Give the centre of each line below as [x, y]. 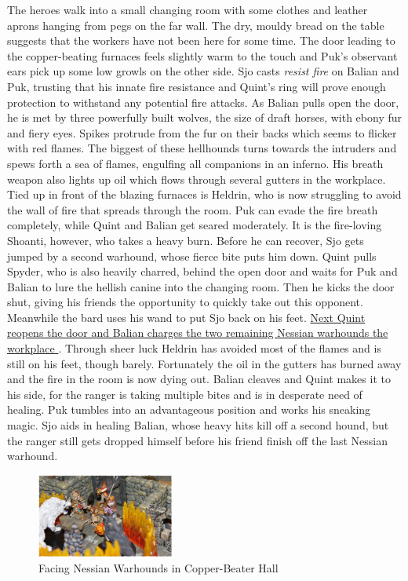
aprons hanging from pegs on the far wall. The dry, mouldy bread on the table [196, 25]
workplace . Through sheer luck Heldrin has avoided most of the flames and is [194, 348]
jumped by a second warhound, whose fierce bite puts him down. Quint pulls [192, 256]
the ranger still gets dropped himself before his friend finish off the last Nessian [197, 440]
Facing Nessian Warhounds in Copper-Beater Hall [158, 568]
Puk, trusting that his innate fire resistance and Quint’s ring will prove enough [197, 86]
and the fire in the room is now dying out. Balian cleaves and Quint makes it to [199, 379]
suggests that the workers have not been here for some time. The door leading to [201, 40]
